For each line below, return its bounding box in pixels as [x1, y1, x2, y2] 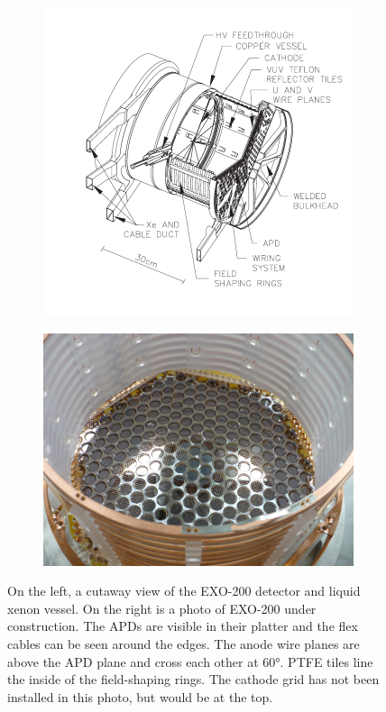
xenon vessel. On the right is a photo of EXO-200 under [7, 598, 317, 617]
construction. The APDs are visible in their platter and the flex [7, 616, 358, 635]
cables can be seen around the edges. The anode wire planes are [7, 634, 360, 653]
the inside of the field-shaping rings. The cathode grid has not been [7, 670, 380, 689]
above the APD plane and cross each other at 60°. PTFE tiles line [7, 652, 373, 671]
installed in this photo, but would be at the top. [7, 687, 273, 706]
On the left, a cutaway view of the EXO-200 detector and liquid [7, 581, 361, 600]
